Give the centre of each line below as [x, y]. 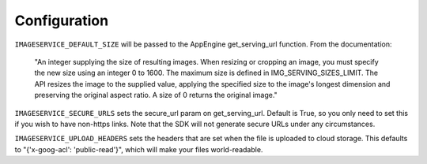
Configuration [62, 20]
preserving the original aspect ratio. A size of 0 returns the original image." [156, 95]
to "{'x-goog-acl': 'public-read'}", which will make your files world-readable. [139, 149]
